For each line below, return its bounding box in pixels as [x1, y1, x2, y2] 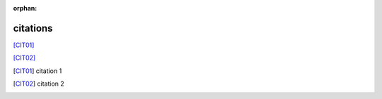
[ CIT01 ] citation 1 [13, 67, 62, 75]
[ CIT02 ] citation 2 [13, 79, 65, 88]
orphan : [13, 4, 37, 12]
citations [13, 22, 53, 34]
